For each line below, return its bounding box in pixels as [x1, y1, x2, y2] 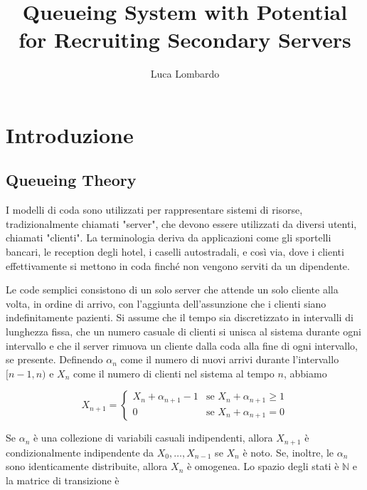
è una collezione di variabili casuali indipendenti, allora [33, 430, 273, 445]
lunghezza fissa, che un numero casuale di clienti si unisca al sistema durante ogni [6, 324, 361, 339]
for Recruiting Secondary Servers [18, 25, 351, 54]
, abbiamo [283, 365, 327, 380]
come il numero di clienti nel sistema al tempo [73, 365, 275, 380]
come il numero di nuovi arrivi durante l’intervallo [120, 352, 339, 367]
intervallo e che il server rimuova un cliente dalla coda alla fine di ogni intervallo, [6, 338, 358, 353]
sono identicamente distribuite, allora [6, 459, 168, 474]
